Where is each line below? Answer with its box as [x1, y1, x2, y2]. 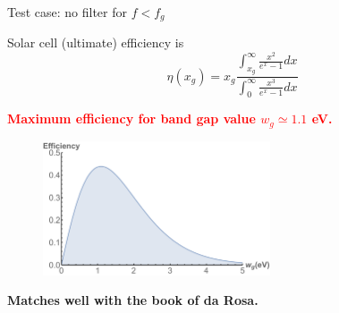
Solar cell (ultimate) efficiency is [7, 33, 184, 52]
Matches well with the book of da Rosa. [7, 291, 258, 309]
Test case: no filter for [7, 3, 127, 21]
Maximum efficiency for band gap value [7, 109, 256, 128]
